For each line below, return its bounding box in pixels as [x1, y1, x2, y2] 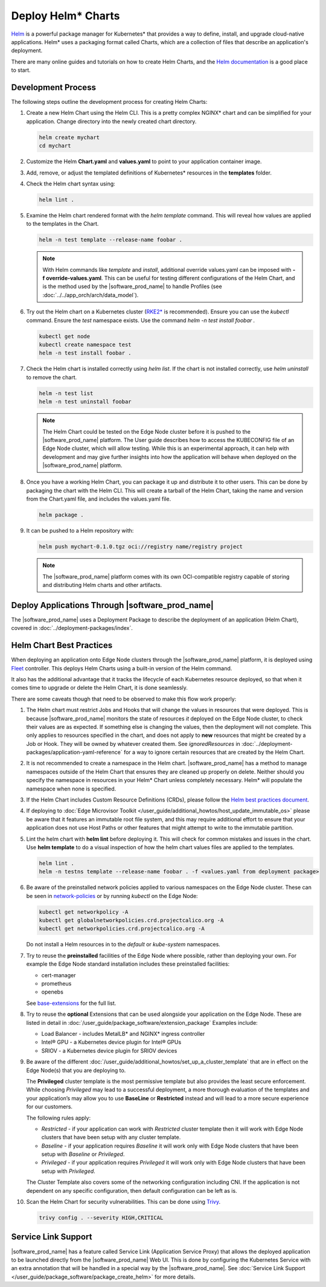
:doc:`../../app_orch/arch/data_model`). [42, 291, 139, 298]
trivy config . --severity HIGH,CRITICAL [39, 1215, 164, 1221]
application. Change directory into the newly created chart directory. [26, 118, 197, 125]
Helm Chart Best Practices [11, 640, 113, 650]
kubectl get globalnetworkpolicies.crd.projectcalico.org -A [39, 917, 224, 924]
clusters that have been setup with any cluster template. [41, 1134, 181, 1141]
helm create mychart [39, 133, 100, 141]
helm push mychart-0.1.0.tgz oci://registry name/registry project [39, 544, 243, 550]
